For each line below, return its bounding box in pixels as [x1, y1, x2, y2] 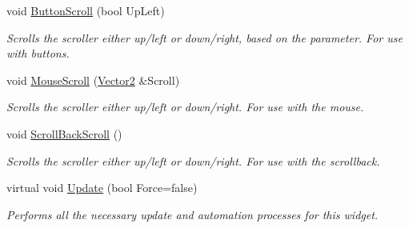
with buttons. [6, 45, 70, 62]
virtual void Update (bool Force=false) [6, 179, 198, 196]
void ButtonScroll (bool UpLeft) [6, 2, 165, 18]
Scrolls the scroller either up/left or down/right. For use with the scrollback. [6, 152, 380, 169]
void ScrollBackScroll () [6, 125, 122, 142]
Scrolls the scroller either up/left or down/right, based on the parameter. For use [6, 29, 403, 46]
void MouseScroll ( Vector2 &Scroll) [6, 71, 180, 88]
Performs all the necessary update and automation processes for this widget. [6, 206, 379, 222]
